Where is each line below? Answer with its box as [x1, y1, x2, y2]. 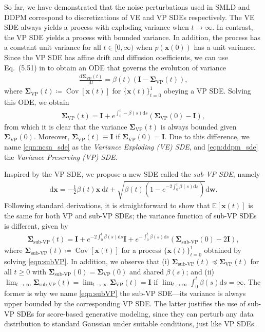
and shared [129, 266, 164, 276]
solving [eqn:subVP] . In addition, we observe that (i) [4, 255, 170, 266]
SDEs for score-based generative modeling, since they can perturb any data [16, 308, 254, 319]
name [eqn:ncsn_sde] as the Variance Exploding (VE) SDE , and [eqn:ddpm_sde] [4, 141, 258, 152]
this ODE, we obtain [4, 97, 69, 107]
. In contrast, [212, 22, 253, 32]
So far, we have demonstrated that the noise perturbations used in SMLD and [4, 2, 250, 12]
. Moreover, [33, 131, 70, 142]
